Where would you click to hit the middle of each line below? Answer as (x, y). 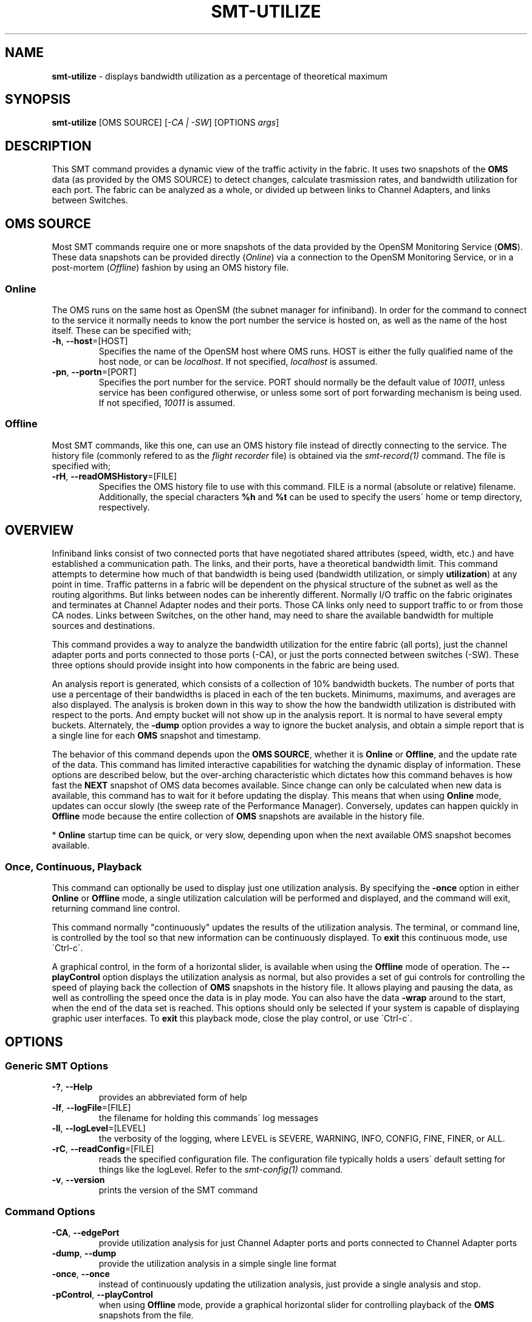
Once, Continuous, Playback (73, 866)
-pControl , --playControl (102, 1295)
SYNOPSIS (38, 100)
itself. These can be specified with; (122, 330)
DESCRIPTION (48, 146)
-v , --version (78, 1180)
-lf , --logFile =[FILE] (91, 1108)
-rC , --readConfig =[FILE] (103, 1149)
